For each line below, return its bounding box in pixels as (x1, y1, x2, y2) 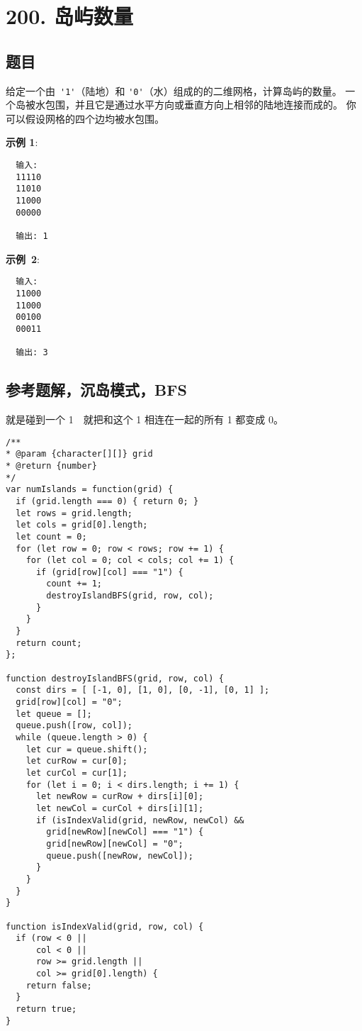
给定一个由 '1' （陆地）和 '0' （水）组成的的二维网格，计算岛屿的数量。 (6, 83, 342, 98)
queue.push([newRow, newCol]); (46, 850, 193, 861)
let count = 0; (16, 531, 87, 542)
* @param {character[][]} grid (6, 449, 153, 459)
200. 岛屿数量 (6, 1, 133, 30)
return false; (26, 980, 92, 991)
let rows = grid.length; (16, 508, 132, 518)
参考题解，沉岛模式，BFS (6, 379, 187, 401)
